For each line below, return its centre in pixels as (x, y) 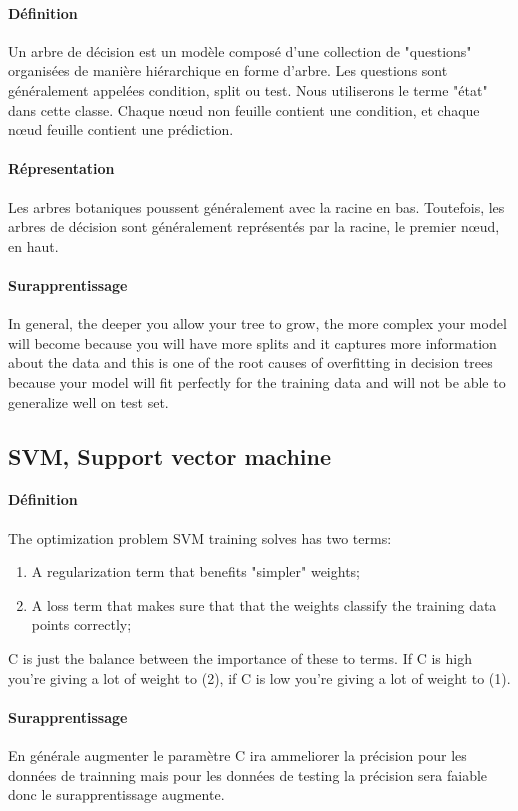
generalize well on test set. (88, 401)
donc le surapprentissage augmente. (116, 794)
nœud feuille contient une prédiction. (121, 129)
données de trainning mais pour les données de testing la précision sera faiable (248, 774)
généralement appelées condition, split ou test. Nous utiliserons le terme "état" (248, 89)
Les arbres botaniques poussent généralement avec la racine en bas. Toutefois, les (256, 206)
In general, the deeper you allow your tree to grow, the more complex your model (257, 323)
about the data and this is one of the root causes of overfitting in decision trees (250, 362)
